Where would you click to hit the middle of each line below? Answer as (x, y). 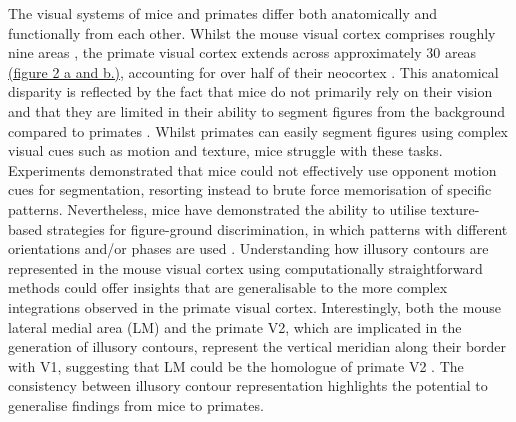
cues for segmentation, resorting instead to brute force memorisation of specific (250, 189)
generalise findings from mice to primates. (136, 404)
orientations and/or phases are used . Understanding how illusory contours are (248, 248)
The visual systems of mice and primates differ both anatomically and (223, 13)
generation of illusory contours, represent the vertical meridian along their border (257, 346)
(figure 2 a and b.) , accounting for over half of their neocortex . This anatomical (253, 71)
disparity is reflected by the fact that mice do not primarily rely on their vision (250, 91)
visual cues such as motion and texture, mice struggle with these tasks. (225, 150)
